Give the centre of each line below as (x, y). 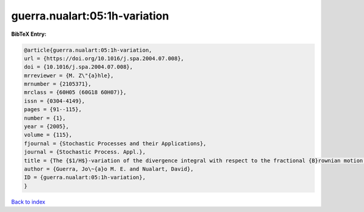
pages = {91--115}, (53, 110)
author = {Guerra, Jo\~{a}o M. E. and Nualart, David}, (109, 169)
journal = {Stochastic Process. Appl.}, (85, 152)
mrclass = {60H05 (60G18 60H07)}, (75, 92)
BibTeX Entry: (29, 34)
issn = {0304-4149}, (54, 101)
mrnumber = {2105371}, (58, 84)
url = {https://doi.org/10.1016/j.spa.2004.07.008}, (104, 58)
